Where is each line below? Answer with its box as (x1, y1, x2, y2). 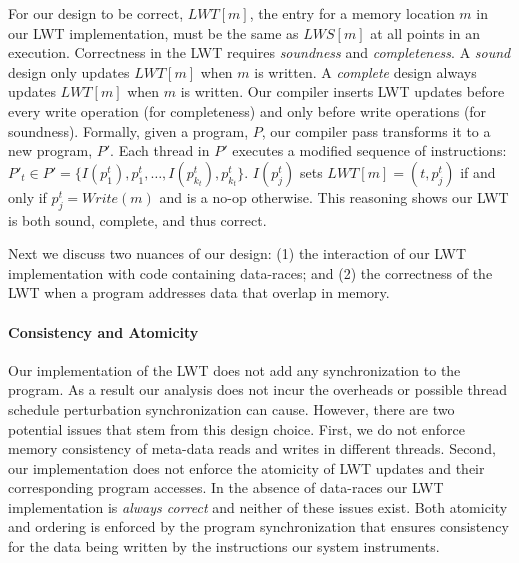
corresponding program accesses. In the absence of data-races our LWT (8, 477, 444, 498)
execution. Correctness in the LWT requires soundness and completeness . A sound (8, 42, 511, 63)
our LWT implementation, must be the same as (8, 22, 299, 43)
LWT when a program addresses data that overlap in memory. (8, 282, 390, 303)
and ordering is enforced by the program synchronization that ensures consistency (8, 516, 509, 537)
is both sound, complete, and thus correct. (8, 209, 267, 230)
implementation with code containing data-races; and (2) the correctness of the (8, 262, 493, 283)
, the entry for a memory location (249, 3, 455, 23)
